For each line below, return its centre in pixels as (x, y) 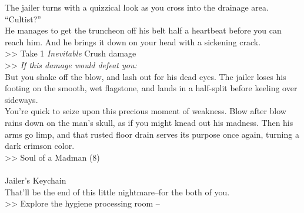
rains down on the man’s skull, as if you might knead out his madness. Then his (149, 122)
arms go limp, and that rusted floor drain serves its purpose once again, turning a (152, 134)
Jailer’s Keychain (36, 180)
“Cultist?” (23, 19)
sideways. (21, 99)
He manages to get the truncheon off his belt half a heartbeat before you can (143, 30)
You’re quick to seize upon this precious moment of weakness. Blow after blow (146, 111)
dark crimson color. (40, 146)
